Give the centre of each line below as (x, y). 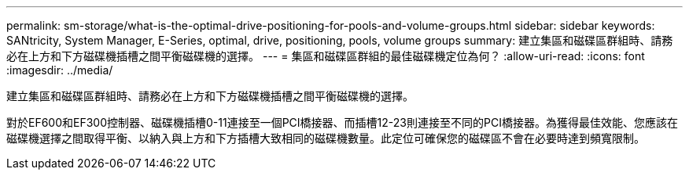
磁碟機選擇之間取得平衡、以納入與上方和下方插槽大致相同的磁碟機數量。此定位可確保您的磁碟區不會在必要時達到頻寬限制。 (326, 138)
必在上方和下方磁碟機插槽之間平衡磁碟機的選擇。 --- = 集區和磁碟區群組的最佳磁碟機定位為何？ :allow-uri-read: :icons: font (326, 56)
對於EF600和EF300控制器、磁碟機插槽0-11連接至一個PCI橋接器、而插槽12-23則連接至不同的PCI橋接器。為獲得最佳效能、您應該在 (342, 122)
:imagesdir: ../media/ (60, 70)
